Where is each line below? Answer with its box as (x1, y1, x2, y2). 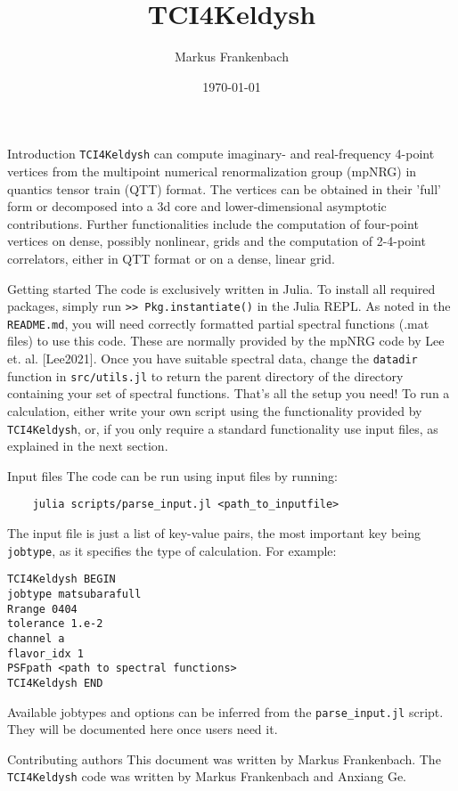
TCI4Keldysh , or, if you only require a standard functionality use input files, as (7, 419, 438, 437)
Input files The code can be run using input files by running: (7, 466, 338, 485)
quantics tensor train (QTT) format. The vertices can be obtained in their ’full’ (7, 179, 441, 198)
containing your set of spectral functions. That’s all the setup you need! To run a (7, 384, 450, 403)
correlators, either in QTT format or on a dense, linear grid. (7, 249, 335, 267)
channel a (7, 632, 65, 645)
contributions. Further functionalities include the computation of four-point (7, 214, 419, 232)
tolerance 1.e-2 (7, 617, 103, 631)
